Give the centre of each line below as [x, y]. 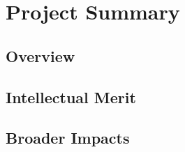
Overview [40, 55]
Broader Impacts [68, 138]
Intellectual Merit [71, 97]
